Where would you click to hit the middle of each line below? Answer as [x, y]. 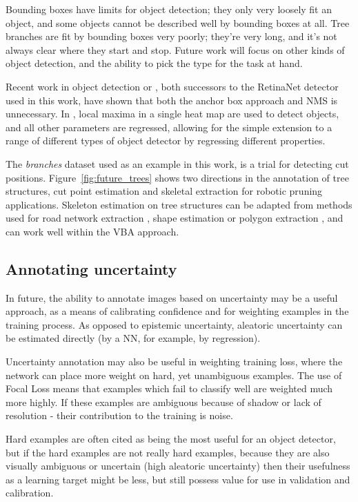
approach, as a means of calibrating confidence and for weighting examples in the [177, 311]
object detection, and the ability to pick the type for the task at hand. [154, 63]
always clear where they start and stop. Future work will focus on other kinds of [175, 49]
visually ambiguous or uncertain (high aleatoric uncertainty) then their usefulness [178, 466]
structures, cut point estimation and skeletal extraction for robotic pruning [164, 191]
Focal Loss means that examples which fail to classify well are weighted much [169, 388]
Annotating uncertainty [91, 268]
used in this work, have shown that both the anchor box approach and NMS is [172, 100]
